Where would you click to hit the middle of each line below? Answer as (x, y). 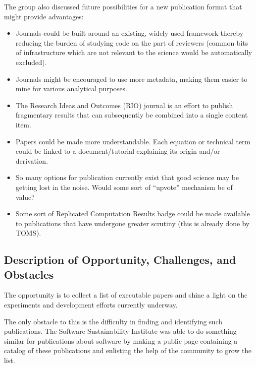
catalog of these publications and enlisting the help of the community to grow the (128, 350)
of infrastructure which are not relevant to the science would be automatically (134, 52)
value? (25, 197)
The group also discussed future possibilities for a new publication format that (123, 6)
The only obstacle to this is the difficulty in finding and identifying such (113, 321)
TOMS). (28, 233)
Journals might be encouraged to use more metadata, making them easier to (131, 79)
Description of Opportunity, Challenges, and (120, 260)
